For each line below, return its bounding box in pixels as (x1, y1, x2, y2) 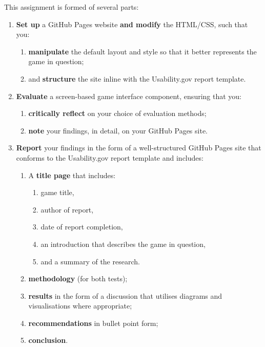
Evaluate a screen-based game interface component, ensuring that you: (16, 90, 242, 101)
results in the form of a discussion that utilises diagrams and (28, 290, 222, 301)
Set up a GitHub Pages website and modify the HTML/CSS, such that (16, 18, 248, 29)
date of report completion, (40, 221, 123, 232)
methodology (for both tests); (28, 273, 128, 284)
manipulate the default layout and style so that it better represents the (28, 46, 257, 56)
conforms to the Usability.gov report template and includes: (16, 152, 203, 163)
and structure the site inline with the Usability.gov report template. (28, 73, 246, 84)
